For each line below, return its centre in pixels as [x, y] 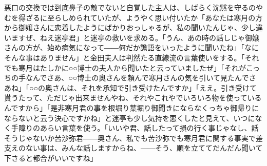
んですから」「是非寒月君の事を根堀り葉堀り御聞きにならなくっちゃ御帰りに [132, 107]
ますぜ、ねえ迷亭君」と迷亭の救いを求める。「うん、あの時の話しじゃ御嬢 [135, 37]
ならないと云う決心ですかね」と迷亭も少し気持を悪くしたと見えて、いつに [130, 118]
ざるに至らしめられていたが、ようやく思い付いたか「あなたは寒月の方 [144, 17]
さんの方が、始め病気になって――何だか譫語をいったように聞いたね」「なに [132, 47]
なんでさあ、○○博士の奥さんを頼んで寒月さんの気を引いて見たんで [137, 78]
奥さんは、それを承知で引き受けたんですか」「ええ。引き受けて [151, 87]
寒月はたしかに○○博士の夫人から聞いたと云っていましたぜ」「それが [132, 67]
